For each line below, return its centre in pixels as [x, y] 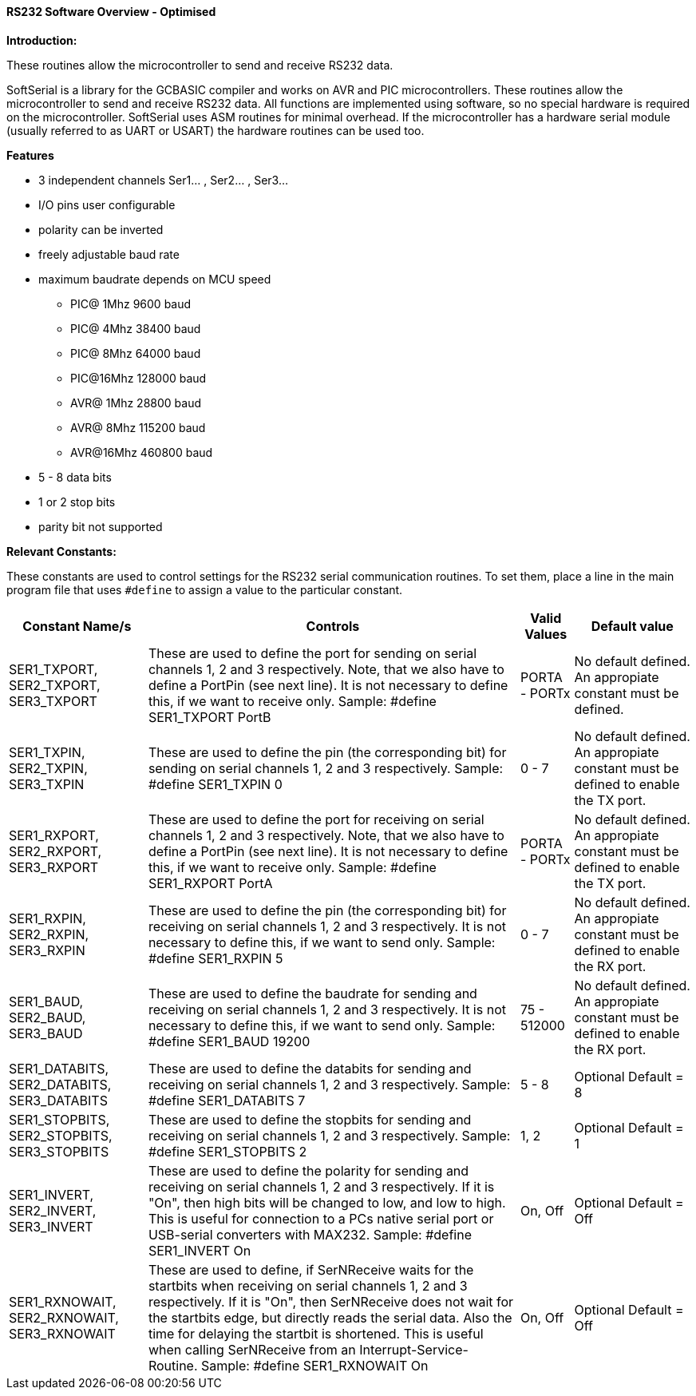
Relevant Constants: [61, 551]
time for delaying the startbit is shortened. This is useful [316, 1333]
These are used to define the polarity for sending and [308, 1170]
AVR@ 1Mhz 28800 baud [136, 403]
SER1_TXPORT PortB [210, 717]
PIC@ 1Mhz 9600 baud [131, 303]
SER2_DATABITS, [60, 1084]
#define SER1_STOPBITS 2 [227, 1151]
